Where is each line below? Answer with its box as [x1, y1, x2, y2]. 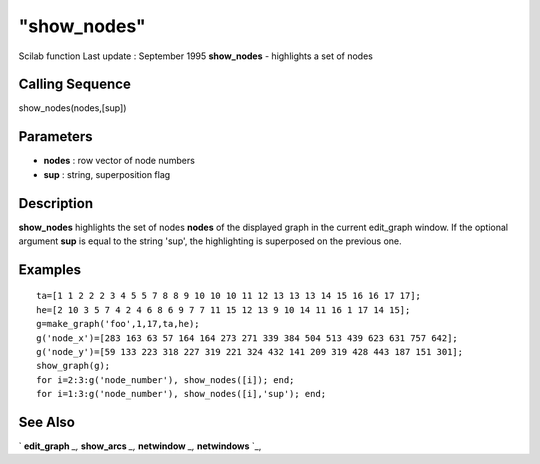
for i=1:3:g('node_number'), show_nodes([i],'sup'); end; [36, 388, 327, 400]
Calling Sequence [18, 76, 132, 93]
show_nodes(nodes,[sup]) [18, 102, 127, 114]
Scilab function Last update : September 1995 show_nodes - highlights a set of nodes [18, 50, 374, 62]
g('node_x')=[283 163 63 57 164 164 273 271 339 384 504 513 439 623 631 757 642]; [36, 332, 459, 344]
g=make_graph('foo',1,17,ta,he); [36, 318, 200, 330]
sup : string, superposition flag [43, 168, 171, 180]
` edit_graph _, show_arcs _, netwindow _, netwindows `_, [18, 440, 262, 452]
